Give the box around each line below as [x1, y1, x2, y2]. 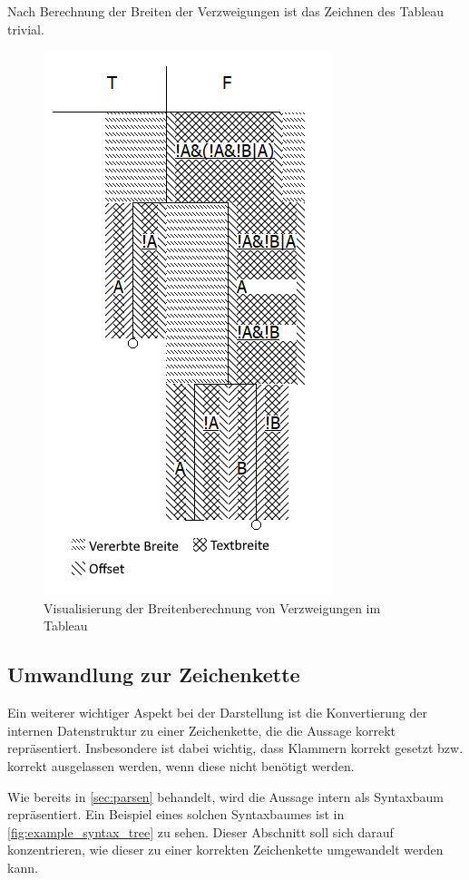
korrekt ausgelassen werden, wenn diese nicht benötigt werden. [7, 756, 355, 775]
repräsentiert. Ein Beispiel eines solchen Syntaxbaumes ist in [7, 805, 345, 824]
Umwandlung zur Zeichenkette [7, 660, 300, 689]
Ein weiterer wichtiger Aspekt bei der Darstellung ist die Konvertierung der [7, 703, 427, 722]
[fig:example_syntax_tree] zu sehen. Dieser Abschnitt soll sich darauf [7, 822, 394, 841]
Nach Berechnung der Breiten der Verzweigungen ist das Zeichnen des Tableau [7, 2, 445, 20]
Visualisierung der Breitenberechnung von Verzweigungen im [44, 598, 381, 617]
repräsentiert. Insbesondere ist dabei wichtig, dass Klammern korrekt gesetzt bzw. [7, 738, 464, 758]
